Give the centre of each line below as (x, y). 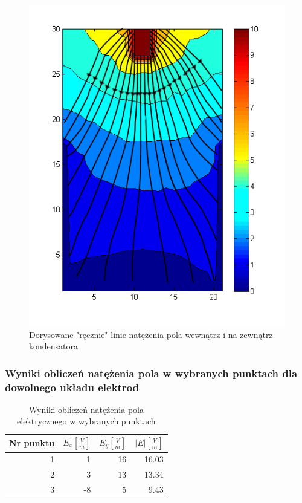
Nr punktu (32, 443)
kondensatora (54, 346)
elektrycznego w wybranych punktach (86, 421)
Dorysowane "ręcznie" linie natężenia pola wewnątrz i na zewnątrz (151, 334)
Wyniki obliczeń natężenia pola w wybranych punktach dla (151, 373)
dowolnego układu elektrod (72, 387)
